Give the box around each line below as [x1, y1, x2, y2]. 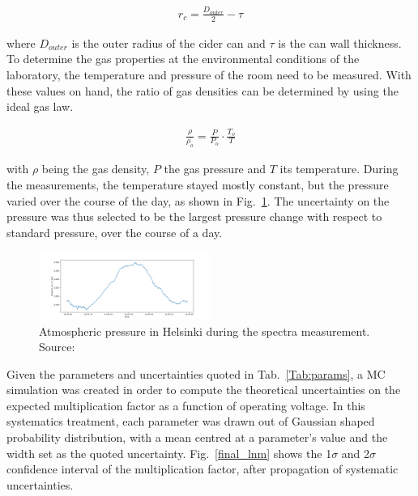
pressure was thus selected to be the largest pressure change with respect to [6, 208, 382, 225]
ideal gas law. [6, 98, 74, 115]
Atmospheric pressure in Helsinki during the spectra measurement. [39, 322, 370, 339]
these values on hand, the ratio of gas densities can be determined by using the [6, 82, 399, 99]
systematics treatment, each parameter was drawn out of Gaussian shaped [6, 413, 375, 430]
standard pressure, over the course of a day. [6, 223, 223, 240]
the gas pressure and [164, 160, 267, 177]
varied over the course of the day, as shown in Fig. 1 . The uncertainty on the [6, 192, 390, 209]
